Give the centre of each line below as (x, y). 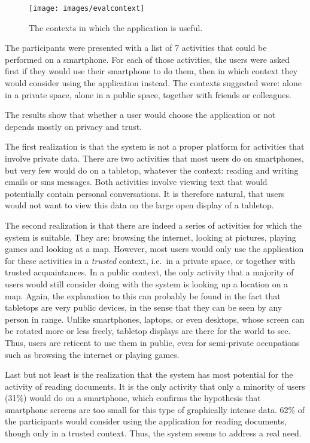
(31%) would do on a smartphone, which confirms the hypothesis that (133, 398)
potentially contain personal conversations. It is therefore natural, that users (145, 193)
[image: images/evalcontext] (87, 8)
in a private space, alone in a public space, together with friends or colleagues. (148, 94)
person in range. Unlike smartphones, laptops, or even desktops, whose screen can (155, 319)
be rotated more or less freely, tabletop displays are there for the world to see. (148, 331)
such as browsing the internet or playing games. (92, 354)
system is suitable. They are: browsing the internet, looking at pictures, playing (151, 237)
